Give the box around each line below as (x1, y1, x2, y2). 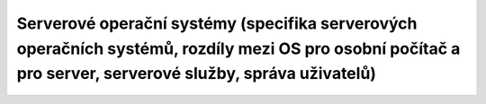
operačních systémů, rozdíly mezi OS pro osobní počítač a (16, 39, 461, 58)
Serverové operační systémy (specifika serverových (16, 13, 418, 33)
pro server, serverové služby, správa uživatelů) (16, 64, 377, 84)
